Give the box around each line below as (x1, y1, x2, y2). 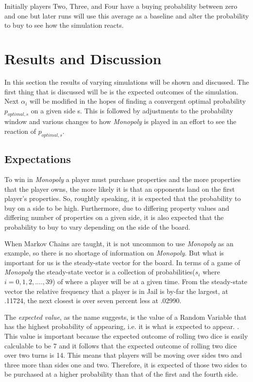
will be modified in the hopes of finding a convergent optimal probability (30, 96, 246, 106)
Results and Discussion (4, 48, 162, 68)
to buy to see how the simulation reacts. (4, 20, 124, 30)
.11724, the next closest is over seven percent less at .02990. (4, 295, 182, 306)
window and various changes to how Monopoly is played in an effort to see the (4, 116, 236, 127)
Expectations (4, 151, 71, 166)
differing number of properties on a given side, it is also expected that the (4, 212, 224, 222)
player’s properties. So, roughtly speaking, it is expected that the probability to (4, 193, 241, 203)
